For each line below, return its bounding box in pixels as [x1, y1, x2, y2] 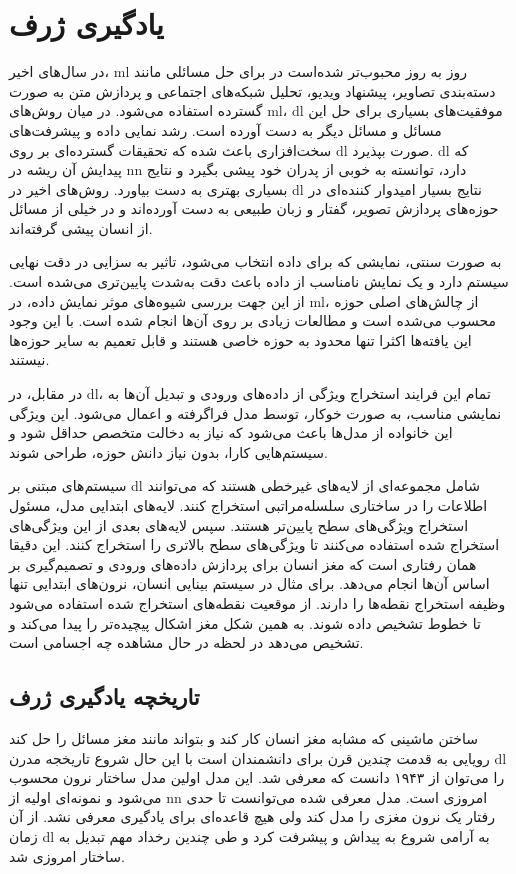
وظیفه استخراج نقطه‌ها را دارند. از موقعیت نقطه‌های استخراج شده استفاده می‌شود [9, 592, 506, 613]
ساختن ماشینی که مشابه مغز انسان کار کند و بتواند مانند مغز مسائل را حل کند [9, 727, 478, 748]
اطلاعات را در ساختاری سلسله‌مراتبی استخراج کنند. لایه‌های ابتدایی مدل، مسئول [9, 495, 488, 515]
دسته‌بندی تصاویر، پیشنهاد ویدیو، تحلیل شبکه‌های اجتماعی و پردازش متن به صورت [9, 80, 496, 101]
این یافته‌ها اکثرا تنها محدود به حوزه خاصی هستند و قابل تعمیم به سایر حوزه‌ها [9, 329, 472, 350]
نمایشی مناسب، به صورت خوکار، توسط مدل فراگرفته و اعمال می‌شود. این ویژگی [9, 402, 502, 423]
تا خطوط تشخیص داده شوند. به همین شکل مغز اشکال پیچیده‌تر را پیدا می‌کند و [9, 612, 481, 633]
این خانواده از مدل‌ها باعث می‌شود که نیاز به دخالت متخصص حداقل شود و [9, 422, 453, 443]
